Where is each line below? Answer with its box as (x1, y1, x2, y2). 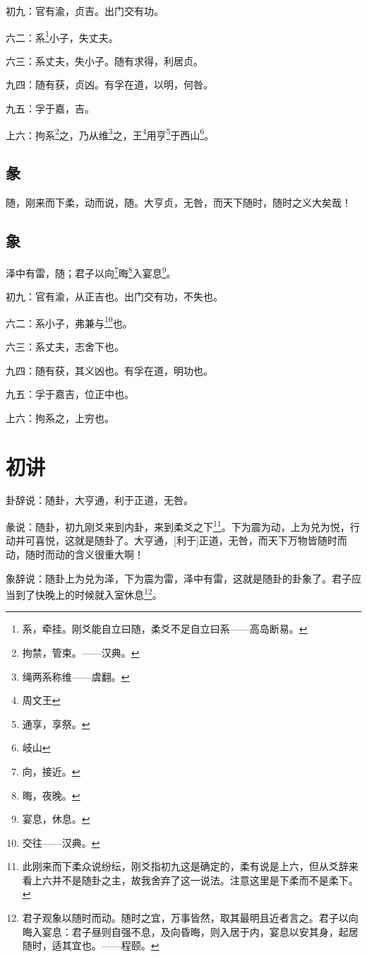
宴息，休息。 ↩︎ (22, 811, 90, 826)
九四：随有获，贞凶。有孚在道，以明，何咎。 (6, 77, 213, 92)
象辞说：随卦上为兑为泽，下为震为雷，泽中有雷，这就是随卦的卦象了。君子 (6, 570, 351, 585)
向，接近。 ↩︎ (22, 763, 80, 778)
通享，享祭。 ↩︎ (22, 716, 90, 731)
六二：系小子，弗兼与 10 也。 (6, 313, 133, 330)
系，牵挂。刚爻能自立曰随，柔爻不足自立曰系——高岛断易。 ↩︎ (22, 621, 308, 636)
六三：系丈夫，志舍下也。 (6, 339, 124, 353)
